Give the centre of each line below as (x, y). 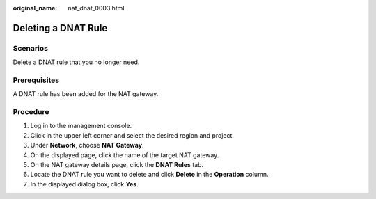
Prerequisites (36, 80)
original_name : (35, 8)
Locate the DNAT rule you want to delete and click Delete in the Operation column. (149, 175)
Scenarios (31, 48)
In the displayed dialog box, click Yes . (84, 184)
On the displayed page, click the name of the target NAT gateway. (125, 155)
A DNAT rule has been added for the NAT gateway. (86, 94)
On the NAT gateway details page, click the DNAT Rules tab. (117, 165)
